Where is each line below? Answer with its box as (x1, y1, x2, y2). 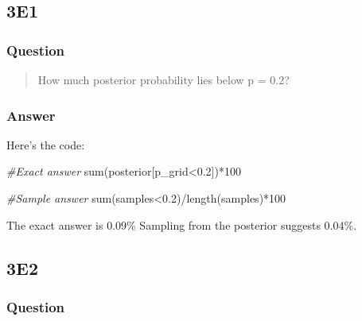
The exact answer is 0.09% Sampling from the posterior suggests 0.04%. (6, 216, 357, 233)
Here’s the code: (6, 136, 85, 153)
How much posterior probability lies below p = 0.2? (37, 72, 290, 87)
